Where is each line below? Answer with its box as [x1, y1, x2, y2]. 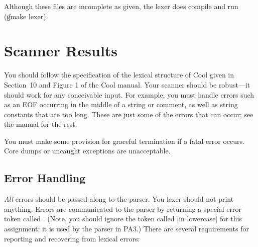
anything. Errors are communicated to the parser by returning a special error [4, 203, 241, 214]
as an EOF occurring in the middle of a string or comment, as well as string [4, 99, 238, 110]
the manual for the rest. [4, 119, 77, 129]
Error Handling [4, 170, 86, 186]
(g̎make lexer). [4, 11, 48, 21]
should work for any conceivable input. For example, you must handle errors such [4, 89, 254, 100]
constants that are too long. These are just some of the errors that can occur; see [4, 109, 253, 119]
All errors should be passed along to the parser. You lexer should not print [4, 194, 234, 204]
